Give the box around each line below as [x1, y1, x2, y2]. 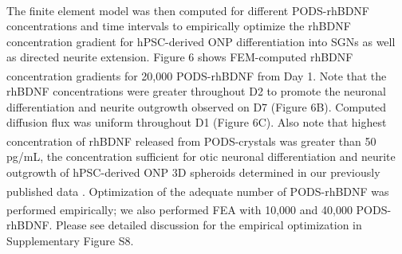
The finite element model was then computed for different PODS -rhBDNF [6, 2, 369, 18]
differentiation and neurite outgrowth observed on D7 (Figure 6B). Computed [6, 98, 387, 115]
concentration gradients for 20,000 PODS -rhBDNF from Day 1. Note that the [6, 67, 387, 84]
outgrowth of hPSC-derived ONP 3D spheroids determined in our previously [6, 163, 380, 180]
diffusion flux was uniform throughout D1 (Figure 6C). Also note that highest [6, 114, 387, 131]
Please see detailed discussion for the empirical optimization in [56, 217, 362, 233]
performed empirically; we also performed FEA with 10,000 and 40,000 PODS [6, 201, 388, 217]
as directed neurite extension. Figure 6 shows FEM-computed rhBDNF [6, 49, 353, 65]
